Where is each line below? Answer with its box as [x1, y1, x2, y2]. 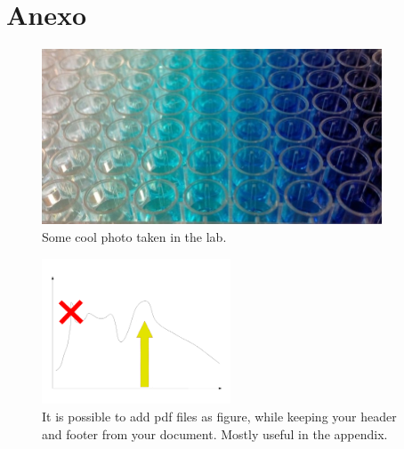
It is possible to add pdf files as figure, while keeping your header [42, 406, 397, 425]
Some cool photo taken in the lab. [42, 227, 227, 245]
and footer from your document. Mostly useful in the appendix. [42, 424, 388, 443]
